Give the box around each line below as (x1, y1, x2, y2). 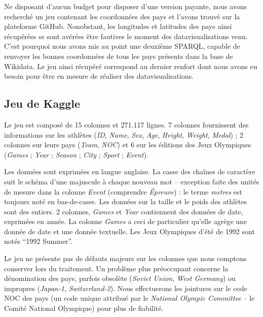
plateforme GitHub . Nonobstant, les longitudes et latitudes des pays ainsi (4, 21, 232, 31)
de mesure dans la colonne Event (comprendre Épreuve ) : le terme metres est (4, 186, 242, 197)
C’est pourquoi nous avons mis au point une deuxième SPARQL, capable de (4, 41, 240, 51)
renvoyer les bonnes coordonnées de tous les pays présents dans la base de (4, 50, 233, 61)
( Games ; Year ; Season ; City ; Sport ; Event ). (4, 149, 148, 160)
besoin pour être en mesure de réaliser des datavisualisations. (4, 71, 194, 81)
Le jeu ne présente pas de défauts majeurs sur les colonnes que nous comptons (4, 253, 247, 264)
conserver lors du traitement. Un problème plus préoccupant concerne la (4, 263, 229, 273)
